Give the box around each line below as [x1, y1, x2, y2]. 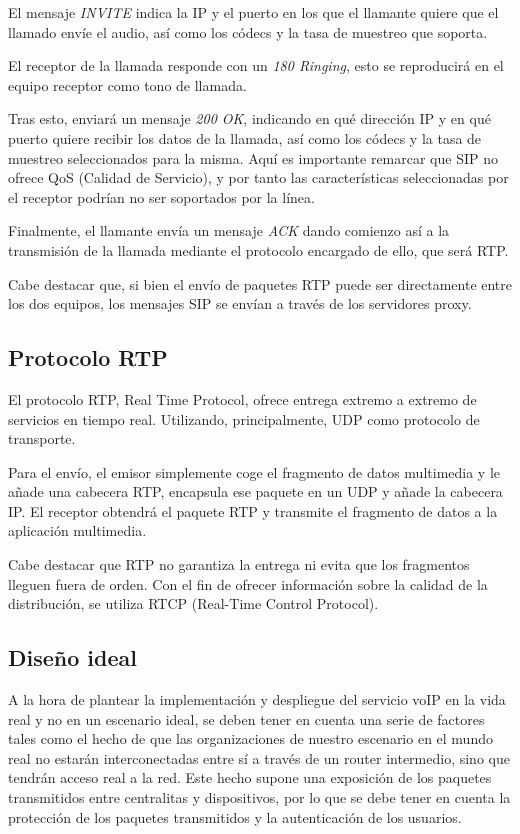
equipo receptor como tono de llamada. [8, 74, 247, 95]
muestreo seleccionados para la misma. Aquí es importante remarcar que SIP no [8, 147, 498, 168]
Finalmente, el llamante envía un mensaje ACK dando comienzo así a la [8, 220, 450, 241]
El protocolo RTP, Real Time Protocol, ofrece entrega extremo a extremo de [8, 388, 477, 409]
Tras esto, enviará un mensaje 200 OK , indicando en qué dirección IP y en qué [8, 108, 491, 129]
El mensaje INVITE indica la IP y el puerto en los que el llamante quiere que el [8, 2, 499, 22]
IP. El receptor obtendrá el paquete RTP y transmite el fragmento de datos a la [8, 500, 498, 521]
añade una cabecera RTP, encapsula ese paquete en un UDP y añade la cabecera [8, 481, 503, 502]
